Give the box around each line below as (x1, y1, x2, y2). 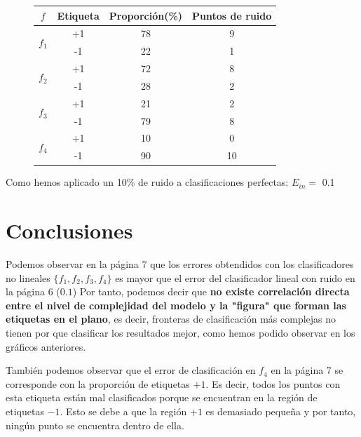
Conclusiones (6, 216, 133, 245)
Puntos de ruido (192, 8, 272, 22)
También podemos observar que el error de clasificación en (6, 363, 256, 377)
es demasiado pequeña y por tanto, (205, 404, 356, 418)
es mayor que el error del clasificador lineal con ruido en (115, 270, 355, 285)
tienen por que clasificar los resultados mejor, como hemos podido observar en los (6, 325, 355, 340)
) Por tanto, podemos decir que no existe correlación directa (72, 284, 350, 299)
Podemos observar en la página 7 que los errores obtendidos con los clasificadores (6, 257, 354, 271)
